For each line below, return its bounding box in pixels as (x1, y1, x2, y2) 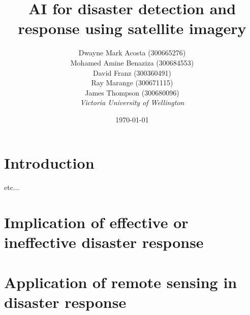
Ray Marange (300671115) (91, 77, 173, 88)
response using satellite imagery (18, 18, 246, 39)
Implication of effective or (4, 212, 189, 233)
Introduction (4, 152, 95, 173)
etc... (4, 182, 19, 193)
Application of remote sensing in (4, 271, 237, 292)
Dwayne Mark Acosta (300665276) (78, 47, 186, 58)
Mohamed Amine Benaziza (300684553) (70, 57, 194, 68)
